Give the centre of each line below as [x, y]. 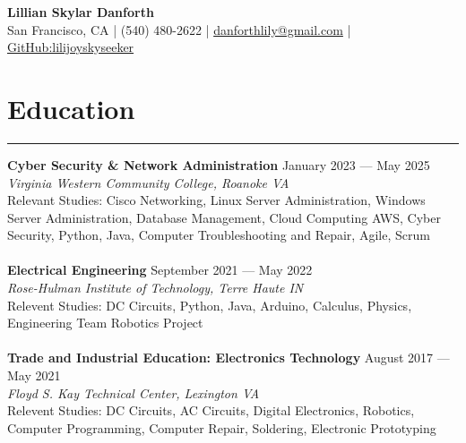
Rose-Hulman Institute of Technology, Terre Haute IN [155, 288]
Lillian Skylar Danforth [81, 12]
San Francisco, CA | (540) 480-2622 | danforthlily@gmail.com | [179, 29]
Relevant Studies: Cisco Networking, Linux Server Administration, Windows [216, 200]
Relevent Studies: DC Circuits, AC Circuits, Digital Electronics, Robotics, [211, 410]
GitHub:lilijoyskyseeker [71, 47]
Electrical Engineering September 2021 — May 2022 [160, 270]
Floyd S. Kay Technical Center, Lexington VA [134, 392]
